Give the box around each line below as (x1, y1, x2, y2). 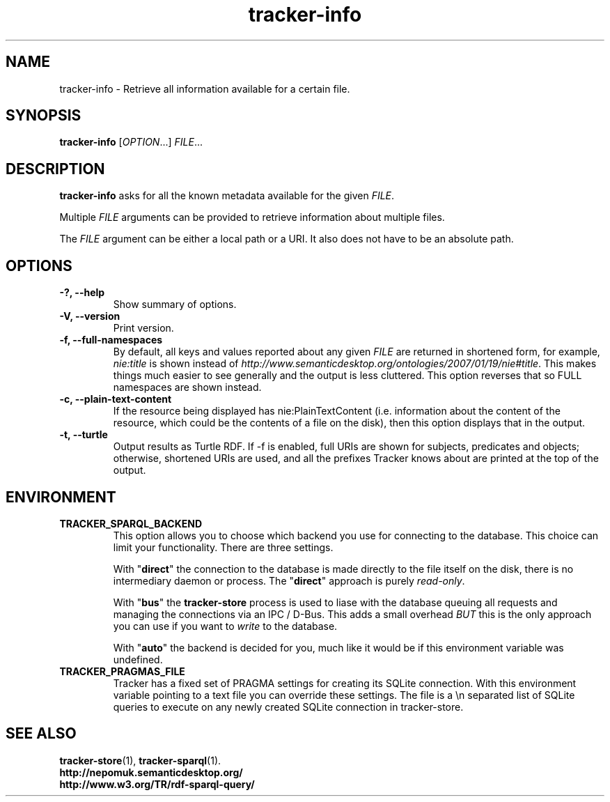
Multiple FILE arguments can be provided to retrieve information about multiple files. (59, 211, 445, 224)
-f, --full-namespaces (59, 334, 163, 346)
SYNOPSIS (6, 107, 81, 125)
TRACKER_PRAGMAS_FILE (59, 665, 185, 677)
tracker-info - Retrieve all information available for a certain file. (59, 82, 350, 95)
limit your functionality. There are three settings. (113, 541, 334, 553)
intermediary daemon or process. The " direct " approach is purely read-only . (113, 574, 465, 587)
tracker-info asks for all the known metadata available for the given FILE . (59, 190, 395, 202)
